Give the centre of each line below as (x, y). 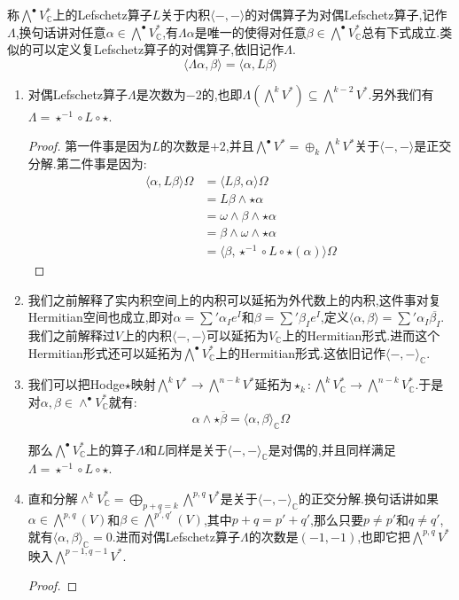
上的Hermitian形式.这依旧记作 (300, 352)
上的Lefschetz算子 (102, 14)
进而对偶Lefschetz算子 (178, 536)
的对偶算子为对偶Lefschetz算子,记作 (346, 14)
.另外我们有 (401, 94)
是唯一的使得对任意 (250, 31)
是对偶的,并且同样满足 (332, 449)
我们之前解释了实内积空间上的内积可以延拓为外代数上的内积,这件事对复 (234, 299)
